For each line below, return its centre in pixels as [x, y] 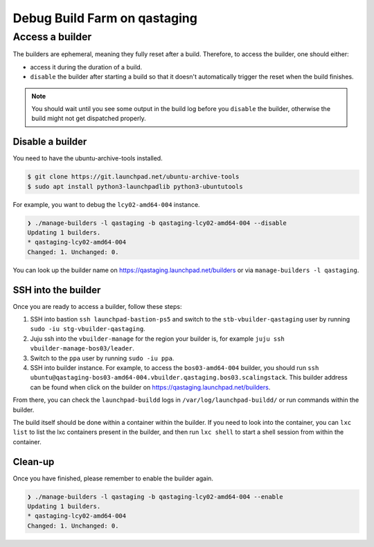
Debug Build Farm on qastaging [105, 18]
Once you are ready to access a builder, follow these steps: [97, 306]
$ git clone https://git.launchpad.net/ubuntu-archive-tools [133, 177]
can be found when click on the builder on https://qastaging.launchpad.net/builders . [150, 387]
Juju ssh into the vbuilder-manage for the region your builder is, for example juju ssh [158, 338]
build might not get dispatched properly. [89, 119]
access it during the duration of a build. [86, 67]
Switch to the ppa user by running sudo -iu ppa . [102, 358]
